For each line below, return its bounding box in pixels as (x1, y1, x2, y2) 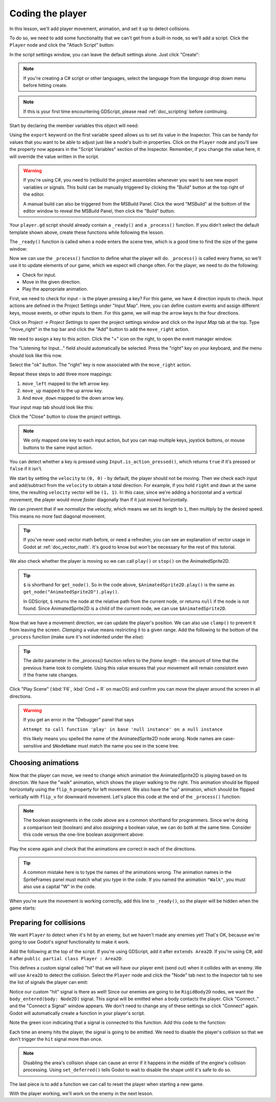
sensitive (23, 742, 42, 749)
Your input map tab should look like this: (9, 404, 94, 410)
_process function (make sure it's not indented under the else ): (9, 634, 145, 640)
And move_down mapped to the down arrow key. (22, 394, 125, 401)
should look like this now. (9, 352, 62, 358)
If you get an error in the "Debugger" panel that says (23, 717, 134, 723)
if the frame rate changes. (23, 672, 78, 678)
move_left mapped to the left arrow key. (22, 380, 110, 386)
